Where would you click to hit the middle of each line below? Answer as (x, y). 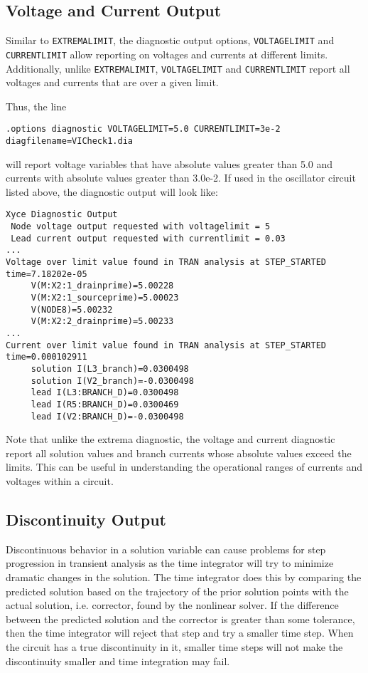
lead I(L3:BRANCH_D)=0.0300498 (105, 393)
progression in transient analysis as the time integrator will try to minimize (170, 563)
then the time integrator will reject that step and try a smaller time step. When (180, 633)
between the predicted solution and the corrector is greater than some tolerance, (180, 619)
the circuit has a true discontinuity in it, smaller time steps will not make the (174, 647)
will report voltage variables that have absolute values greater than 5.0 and (169, 163)
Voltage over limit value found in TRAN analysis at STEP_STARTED (166, 262)
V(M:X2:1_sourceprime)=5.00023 (105, 298)
